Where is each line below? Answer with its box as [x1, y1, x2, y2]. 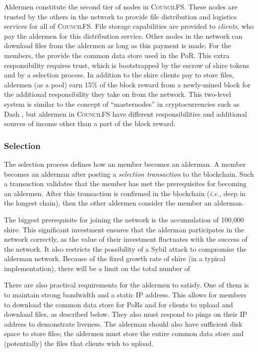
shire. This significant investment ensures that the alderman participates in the [4, 224, 245, 234]
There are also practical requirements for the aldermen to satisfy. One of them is [4, 280, 249, 290]
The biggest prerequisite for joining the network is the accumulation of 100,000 [4, 214, 244, 224]
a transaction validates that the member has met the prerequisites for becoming [4, 178, 247, 189]
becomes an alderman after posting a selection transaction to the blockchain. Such [4, 168, 254, 179]
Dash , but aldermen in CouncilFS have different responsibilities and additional [4, 108, 247, 119]
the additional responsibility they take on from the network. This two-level [4, 89, 231, 99]
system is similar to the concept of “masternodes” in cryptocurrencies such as [4, 98, 240, 109]
